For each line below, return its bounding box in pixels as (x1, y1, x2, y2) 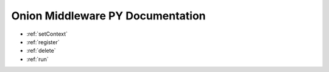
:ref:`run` (26, 55, 49, 63)
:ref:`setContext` (26, 30, 68, 38)
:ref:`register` (26, 38, 60, 45)
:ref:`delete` (26, 47, 56, 54)
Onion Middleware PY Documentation (11, 9, 207, 22)
